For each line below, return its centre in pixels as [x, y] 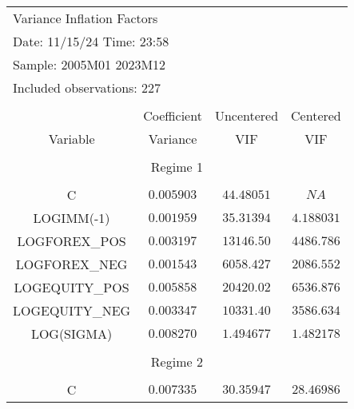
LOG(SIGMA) [72, 334]
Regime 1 [177, 167]
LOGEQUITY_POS [72, 287]
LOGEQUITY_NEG [72, 310]
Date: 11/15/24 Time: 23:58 [91, 41]
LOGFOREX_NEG [72, 264]
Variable [72, 139]
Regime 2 [177, 361]
